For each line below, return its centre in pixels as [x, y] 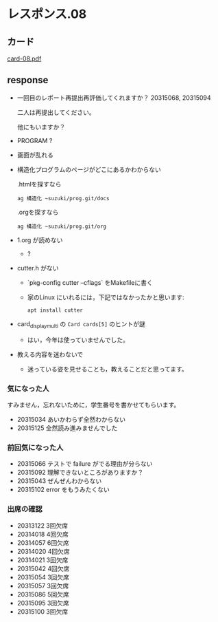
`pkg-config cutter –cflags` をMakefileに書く [90, 282]
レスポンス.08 [47, 14]
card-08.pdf [24, 58]
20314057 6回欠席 [43, 543]
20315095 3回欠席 [43, 603]
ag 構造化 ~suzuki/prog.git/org [62, 226]
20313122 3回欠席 [43, 525]
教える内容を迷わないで [50, 354]
